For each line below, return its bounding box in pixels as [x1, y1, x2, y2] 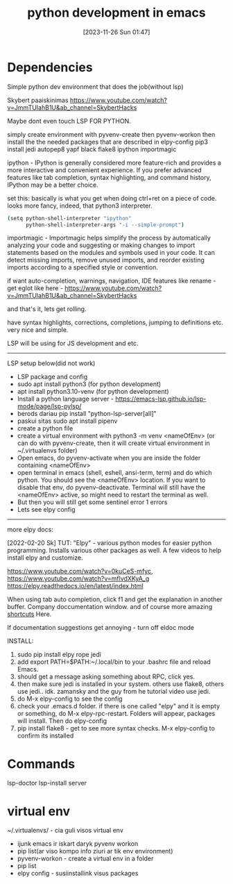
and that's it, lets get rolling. [7, 305, 87, 313]
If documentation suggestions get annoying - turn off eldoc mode [7, 624, 195, 632]
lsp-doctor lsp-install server [7, 779, 87, 787]
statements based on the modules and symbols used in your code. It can [7, 249, 215, 257]
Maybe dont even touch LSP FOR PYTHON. [7, 117, 131, 125]
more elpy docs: [7, 526, 53, 534]
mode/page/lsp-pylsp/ [17, 402, 82, 410]
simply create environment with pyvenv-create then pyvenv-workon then [7, 130, 216, 138]
